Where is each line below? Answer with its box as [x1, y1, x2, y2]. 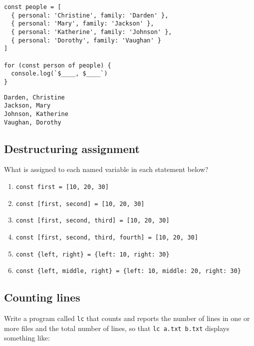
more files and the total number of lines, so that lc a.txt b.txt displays [4, 322, 230, 333]
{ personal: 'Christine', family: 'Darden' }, [11, 11, 169, 19]
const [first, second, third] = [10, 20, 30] [15, 217, 170, 224]
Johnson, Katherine [4, 110, 68, 117]
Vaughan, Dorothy [4, 118, 61, 126]
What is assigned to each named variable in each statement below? [4, 164, 209, 174]
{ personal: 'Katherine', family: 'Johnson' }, [11, 28, 172, 35]
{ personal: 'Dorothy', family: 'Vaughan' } [11, 36, 161, 44]
